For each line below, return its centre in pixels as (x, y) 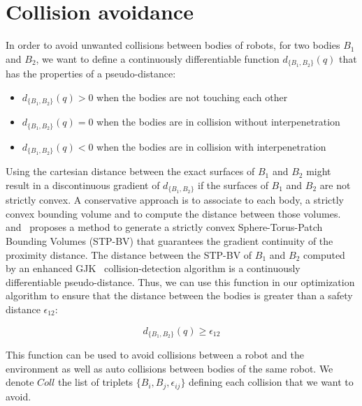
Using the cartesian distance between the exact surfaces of (130, 171)
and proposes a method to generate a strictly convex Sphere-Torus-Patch (164, 227)
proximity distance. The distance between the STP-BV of (129, 254)
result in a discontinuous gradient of (83, 185)
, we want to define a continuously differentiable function (158, 58)
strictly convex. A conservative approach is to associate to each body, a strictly (175, 200)
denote (20, 382)
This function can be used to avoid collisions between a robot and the (155, 354)
